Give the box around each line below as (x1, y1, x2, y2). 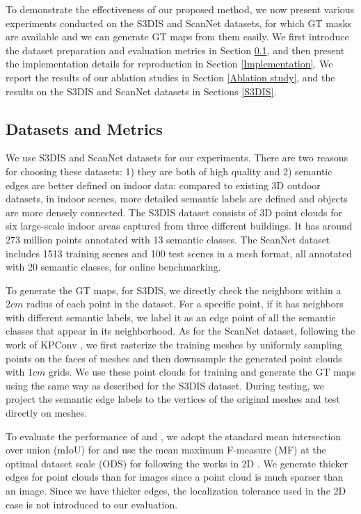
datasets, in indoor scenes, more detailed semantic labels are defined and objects (6, 191, 348, 206)
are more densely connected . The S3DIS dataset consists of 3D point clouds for (6, 204, 342, 219)
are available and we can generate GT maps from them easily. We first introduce (6, 29, 349, 44)
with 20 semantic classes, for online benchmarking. (6, 259, 221, 274)
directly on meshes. (6, 405, 88, 420)
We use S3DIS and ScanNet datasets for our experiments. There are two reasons (6, 150, 348, 165)
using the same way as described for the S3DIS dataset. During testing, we (6, 378, 324, 392)
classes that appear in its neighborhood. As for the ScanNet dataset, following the (6, 323, 355, 338)
